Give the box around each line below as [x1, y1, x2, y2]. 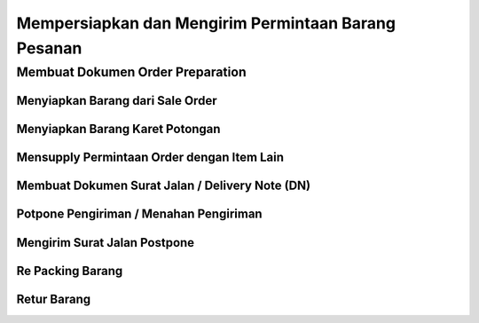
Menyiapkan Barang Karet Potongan [16, 122, 221, 137]
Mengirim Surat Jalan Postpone [16, 235, 195, 250]
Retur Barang [16, 291, 91, 306]
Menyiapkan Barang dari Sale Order [16, 93, 217, 108]
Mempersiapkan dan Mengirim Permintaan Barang [16, 13, 397, 33]
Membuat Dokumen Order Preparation [16, 64, 247, 80]
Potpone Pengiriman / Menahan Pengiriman [16, 207, 263, 222]
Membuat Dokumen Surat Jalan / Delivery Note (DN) [16, 178, 311, 193]
